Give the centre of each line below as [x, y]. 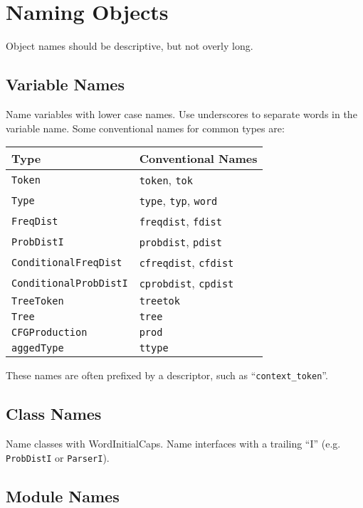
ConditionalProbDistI [70, 283]
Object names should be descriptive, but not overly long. [130, 46]
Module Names [63, 496]
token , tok [166, 180]
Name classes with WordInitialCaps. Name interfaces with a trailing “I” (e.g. [173, 443]
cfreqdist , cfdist [186, 263]
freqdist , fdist [180, 221]
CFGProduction [49, 333]
